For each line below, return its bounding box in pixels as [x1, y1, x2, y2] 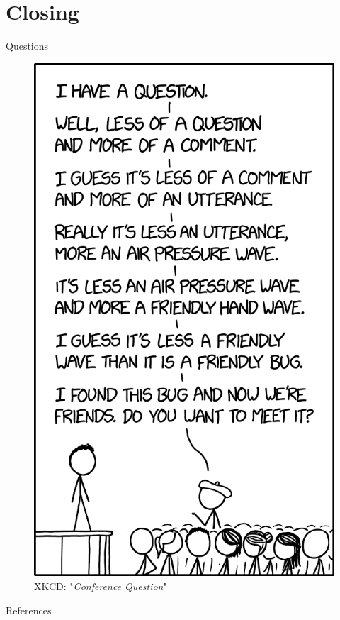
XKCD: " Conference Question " [34, 578, 167, 593]
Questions [6, 38, 49, 53]
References [6, 602, 52, 617]
